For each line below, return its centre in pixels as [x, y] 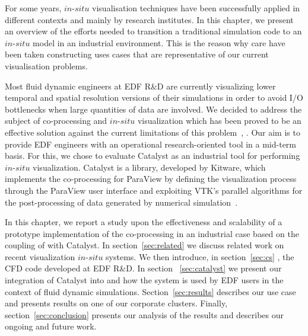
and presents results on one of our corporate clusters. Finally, [116, 303]
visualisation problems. [46, 65]
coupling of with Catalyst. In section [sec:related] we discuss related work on [145, 245]
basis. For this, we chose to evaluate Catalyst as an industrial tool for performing [153, 156]
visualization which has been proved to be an [219, 121]
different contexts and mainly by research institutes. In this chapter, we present [149, 19]
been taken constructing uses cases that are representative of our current [137, 54]
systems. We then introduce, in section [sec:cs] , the [200, 256]
